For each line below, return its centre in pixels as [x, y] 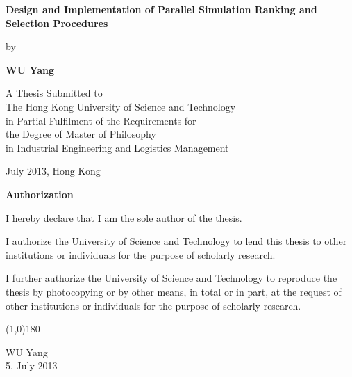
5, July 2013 [32, 366]
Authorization [40, 194]
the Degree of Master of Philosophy [81, 134]
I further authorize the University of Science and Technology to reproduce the [171, 278]
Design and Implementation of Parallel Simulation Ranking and [161, 9]
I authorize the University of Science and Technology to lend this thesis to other [176, 241]
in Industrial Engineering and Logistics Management [117, 147]
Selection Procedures [57, 23]
